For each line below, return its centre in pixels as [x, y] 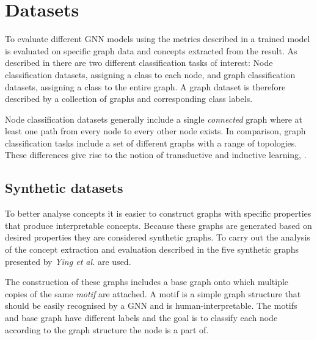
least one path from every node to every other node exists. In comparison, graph [155, 131]
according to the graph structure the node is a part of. [107, 329]
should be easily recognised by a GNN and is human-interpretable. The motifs [151, 306]
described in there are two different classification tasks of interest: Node [139, 63]
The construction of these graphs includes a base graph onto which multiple [147, 282]
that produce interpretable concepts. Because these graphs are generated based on [158, 225]
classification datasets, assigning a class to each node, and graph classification [150, 74]
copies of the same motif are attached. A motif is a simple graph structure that [153, 293]
